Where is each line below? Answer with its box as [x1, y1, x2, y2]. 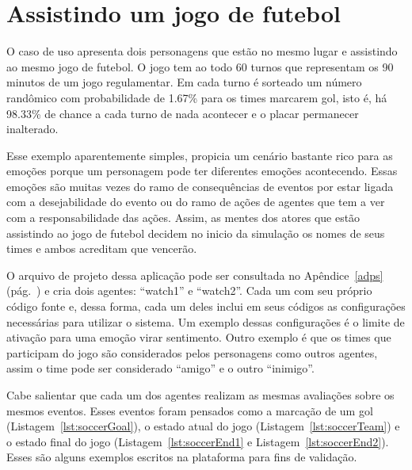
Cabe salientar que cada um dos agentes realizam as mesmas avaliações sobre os [6, 387, 395, 403]
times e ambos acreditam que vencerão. [6, 240, 197, 257]
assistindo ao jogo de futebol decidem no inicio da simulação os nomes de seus [6, 224, 385, 241]
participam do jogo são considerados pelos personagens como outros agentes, [6, 344, 378, 361]
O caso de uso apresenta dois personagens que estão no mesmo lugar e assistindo [6, 43, 398, 59]
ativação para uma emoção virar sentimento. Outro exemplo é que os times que [6, 329, 391, 346]
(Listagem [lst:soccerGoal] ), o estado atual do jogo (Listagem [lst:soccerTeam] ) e [6, 418, 400, 434]
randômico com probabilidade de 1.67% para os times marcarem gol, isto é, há [6, 89, 387, 105]
